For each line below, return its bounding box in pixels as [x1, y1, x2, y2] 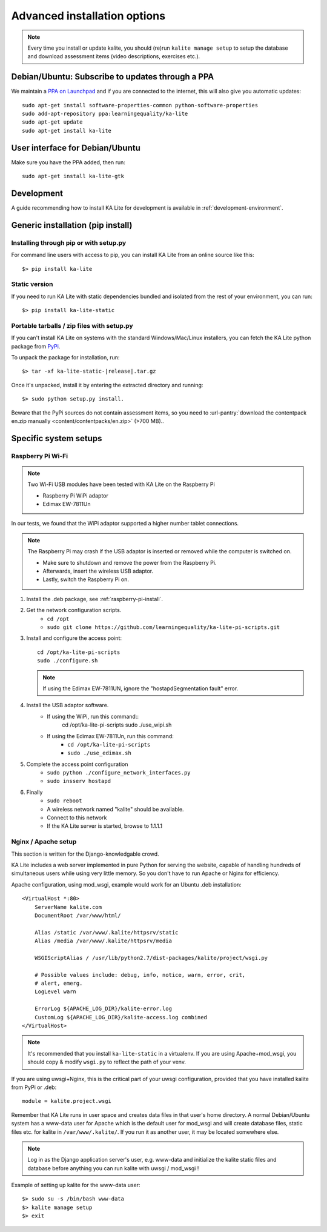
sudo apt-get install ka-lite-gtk [22, 173, 124, 180]
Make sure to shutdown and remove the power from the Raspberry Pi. [42, 559, 217, 566]
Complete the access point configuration [26, 761, 128, 768]
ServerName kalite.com [34, 904, 102, 910]
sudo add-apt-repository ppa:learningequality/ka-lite [22, 110, 188, 118]
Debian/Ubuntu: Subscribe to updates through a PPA [11, 72, 214, 82]
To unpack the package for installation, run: [11, 354, 120, 361]
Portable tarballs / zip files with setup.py [11, 321, 133, 330]
